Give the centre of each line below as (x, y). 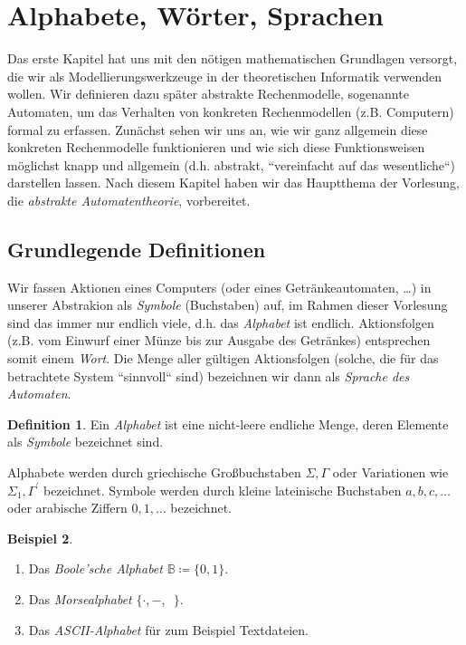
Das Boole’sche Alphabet (95, 568)
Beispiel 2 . (40, 538)
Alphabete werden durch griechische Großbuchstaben (154, 472)
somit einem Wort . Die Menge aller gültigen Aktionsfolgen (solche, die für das (223, 358)
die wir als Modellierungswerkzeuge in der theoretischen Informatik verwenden (225, 76)
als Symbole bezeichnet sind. (86, 442)
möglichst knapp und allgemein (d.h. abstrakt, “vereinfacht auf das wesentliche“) (232, 164)
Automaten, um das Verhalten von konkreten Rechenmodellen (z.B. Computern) (231, 111)
